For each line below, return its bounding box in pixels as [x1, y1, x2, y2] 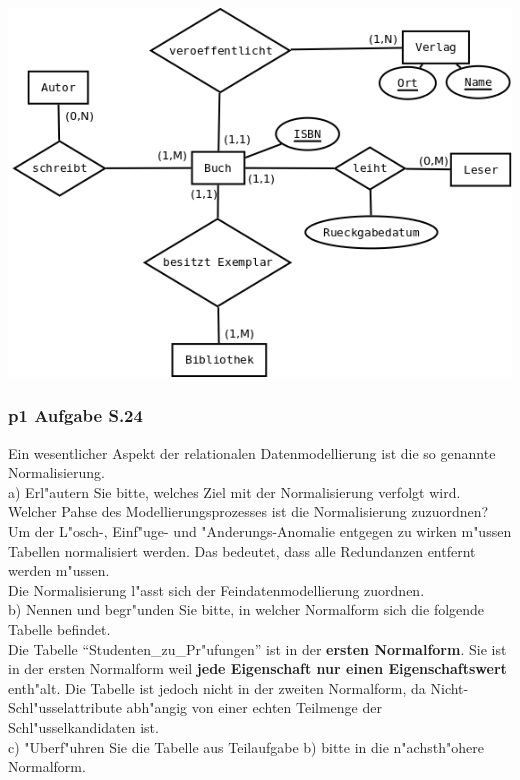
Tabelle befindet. [8, 618, 111, 639]
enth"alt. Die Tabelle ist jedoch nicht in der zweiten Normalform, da [8, 677, 426, 698]
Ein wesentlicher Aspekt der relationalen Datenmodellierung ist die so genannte [8, 442, 496, 463]
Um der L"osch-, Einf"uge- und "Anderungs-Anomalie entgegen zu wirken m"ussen [8, 521, 512, 541]
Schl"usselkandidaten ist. [8, 716, 159, 737]
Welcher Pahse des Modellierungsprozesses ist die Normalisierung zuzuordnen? [8, 501, 489, 522]
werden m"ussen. [8, 560, 110, 581]
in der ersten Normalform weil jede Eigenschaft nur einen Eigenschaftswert [8, 658, 507, 679]
